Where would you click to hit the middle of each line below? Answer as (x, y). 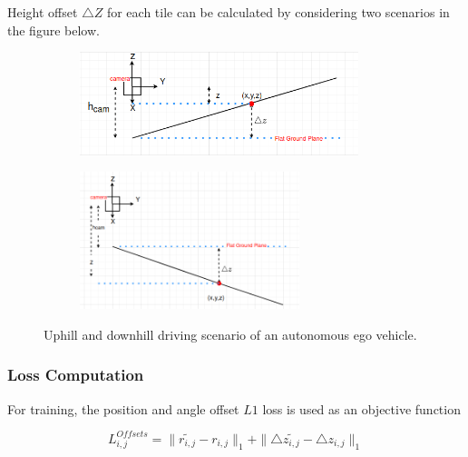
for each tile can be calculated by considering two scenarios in (278, 12)
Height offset (43, 12)
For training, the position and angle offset (123, 408)
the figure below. (54, 30)
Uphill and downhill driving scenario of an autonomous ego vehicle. (230, 334)
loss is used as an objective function (361, 408)
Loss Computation (76, 375)
